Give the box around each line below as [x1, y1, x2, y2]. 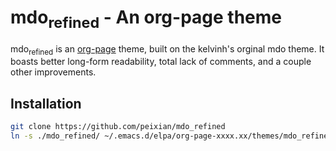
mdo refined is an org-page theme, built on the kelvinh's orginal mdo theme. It [10, 42, 325, 57]
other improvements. [10, 66, 97, 78]
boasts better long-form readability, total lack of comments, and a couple [10, 56, 312, 68]
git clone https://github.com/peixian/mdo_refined [10, 122, 226, 132]
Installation [10, 95, 82, 112]
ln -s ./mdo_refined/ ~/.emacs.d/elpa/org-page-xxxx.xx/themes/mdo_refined [10, 131, 333, 141]
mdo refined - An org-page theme [10, 6, 282, 32]
